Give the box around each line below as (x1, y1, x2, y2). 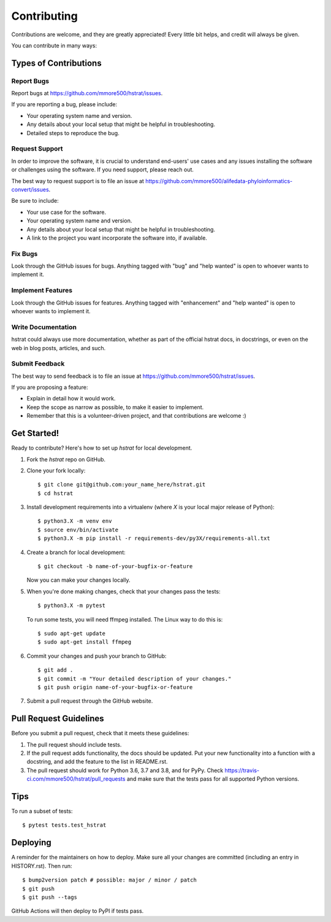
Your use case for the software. (26, 208, 107, 216)
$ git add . (37, 666, 74, 674)
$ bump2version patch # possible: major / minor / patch (22, 877, 197, 884)
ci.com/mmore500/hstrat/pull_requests (26, 775, 126, 783)
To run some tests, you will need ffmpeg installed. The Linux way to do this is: (26, 615, 223, 623)
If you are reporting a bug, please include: (11, 101, 118, 108)
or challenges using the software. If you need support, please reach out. (11, 166, 194, 173)
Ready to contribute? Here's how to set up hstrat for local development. (11, 444, 192, 451)
